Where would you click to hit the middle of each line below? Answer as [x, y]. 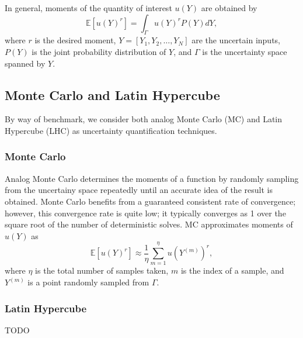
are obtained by [229, 8]
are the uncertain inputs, [236, 40]
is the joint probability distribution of [99, 51]
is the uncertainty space [245, 51]
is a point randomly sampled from [88, 282]
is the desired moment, [75, 40]
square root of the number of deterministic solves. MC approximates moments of [149, 224]
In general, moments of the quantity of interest [88, 8]
